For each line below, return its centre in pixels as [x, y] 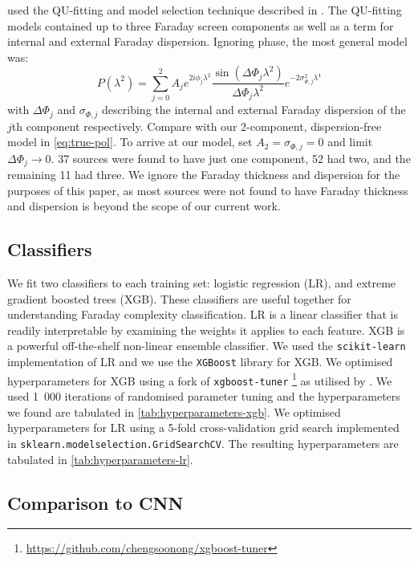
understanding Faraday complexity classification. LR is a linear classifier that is [203, 314]
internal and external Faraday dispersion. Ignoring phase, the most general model [207, 41]
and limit [350, 142]
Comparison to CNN [95, 502]
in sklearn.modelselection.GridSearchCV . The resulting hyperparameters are [203, 443]
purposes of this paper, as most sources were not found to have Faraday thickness [208, 190]
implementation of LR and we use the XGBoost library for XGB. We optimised [200, 362]
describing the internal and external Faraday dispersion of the [254, 110]
